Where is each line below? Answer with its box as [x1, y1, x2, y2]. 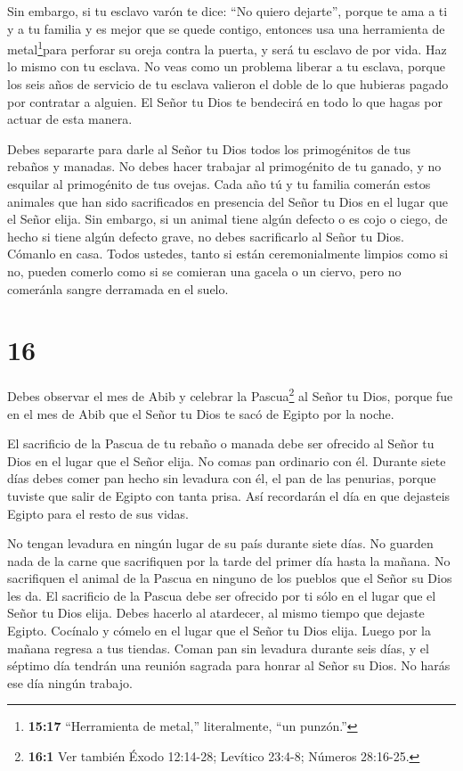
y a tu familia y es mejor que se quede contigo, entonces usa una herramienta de [7, 19, 445, 37]
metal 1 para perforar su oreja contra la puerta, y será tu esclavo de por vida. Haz [7, 37, 447, 58]
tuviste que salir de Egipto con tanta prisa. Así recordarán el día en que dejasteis [7, 486, 451, 504]
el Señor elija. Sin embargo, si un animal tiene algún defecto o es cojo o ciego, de [7, 209, 448, 228]
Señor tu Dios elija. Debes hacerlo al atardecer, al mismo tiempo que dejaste [7, 603, 425, 622]
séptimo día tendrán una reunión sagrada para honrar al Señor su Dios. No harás [7, 656, 451, 675]
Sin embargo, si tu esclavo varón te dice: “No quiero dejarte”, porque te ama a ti [7, 2, 448, 20]
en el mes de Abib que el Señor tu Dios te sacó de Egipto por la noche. [7, 404, 394, 422]
